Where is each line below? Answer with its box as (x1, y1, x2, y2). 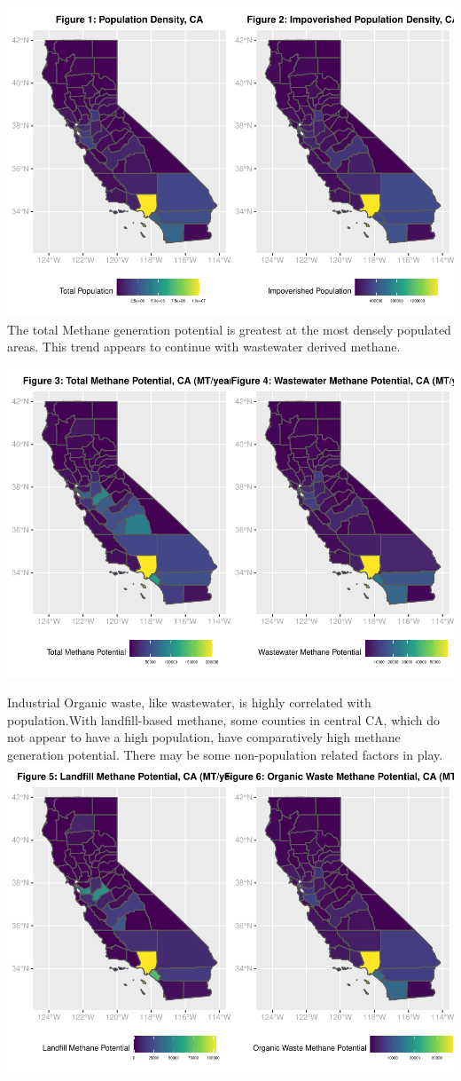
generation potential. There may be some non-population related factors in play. (7, 746, 443, 763)
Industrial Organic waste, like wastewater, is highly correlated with (7, 693, 371, 712)
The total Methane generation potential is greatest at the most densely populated (7, 320, 451, 338)
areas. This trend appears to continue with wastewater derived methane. (7, 337, 401, 356)
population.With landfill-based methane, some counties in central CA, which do (7, 710, 440, 729)
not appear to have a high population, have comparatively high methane (7, 728, 401, 746)
